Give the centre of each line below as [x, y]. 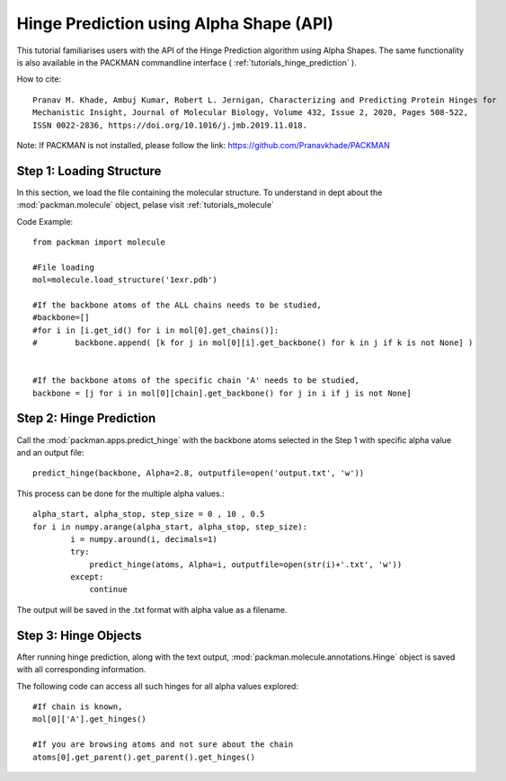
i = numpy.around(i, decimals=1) [144, 539]
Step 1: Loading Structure [89, 171]
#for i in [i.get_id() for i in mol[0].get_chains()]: [156, 330]
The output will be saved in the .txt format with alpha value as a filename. [152, 609]
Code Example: [45, 221]
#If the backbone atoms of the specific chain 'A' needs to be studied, [196, 381]
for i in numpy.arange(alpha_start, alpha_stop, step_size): [170, 527]
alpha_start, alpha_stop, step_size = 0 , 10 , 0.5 [149, 514]
